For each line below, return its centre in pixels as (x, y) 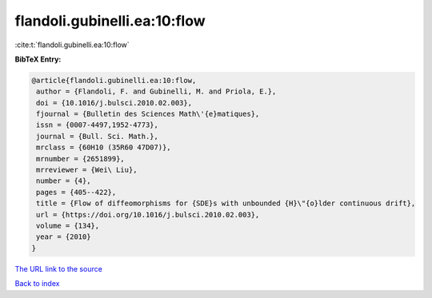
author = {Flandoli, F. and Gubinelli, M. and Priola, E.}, (156, 91)
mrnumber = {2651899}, (81, 159)
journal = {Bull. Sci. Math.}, (98, 136)
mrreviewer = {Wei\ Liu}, (87, 170)
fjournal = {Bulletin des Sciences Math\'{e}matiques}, (148, 114)
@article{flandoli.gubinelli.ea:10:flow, (114, 80)
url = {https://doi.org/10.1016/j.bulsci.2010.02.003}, (148, 215)
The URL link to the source (59, 268)
